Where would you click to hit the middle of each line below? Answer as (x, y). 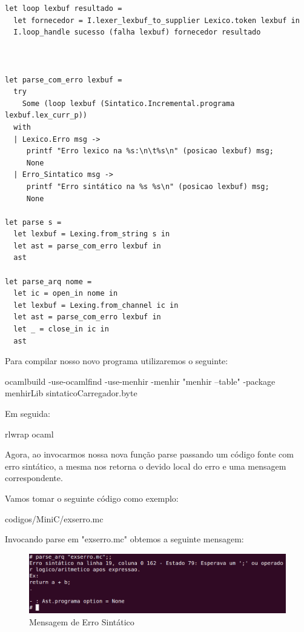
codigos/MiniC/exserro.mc (54, 518)
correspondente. (34, 478)
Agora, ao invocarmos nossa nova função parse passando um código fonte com (149, 454)
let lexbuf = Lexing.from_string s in (92, 234)
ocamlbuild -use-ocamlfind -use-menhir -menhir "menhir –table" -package (140, 381)
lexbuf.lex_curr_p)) (46, 115)
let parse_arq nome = (48, 281)
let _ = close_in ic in (61, 329)
